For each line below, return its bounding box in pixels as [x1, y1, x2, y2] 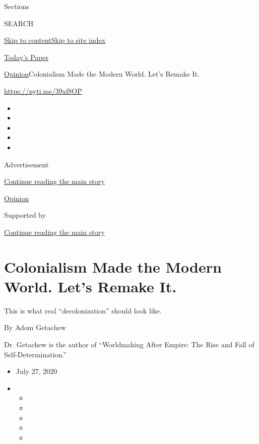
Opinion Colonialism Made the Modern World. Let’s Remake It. [4, 69, 200, 79]
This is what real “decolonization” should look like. [4, 305, 162, 315]
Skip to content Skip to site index [4, 35, 106, 45]
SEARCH [4, 18, 34, 28]
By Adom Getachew [4, 322, 66, 333]
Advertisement [4, 159, 49, 169]
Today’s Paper [4, 51, 49, 62]
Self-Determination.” [4, 349, 67, 359]
